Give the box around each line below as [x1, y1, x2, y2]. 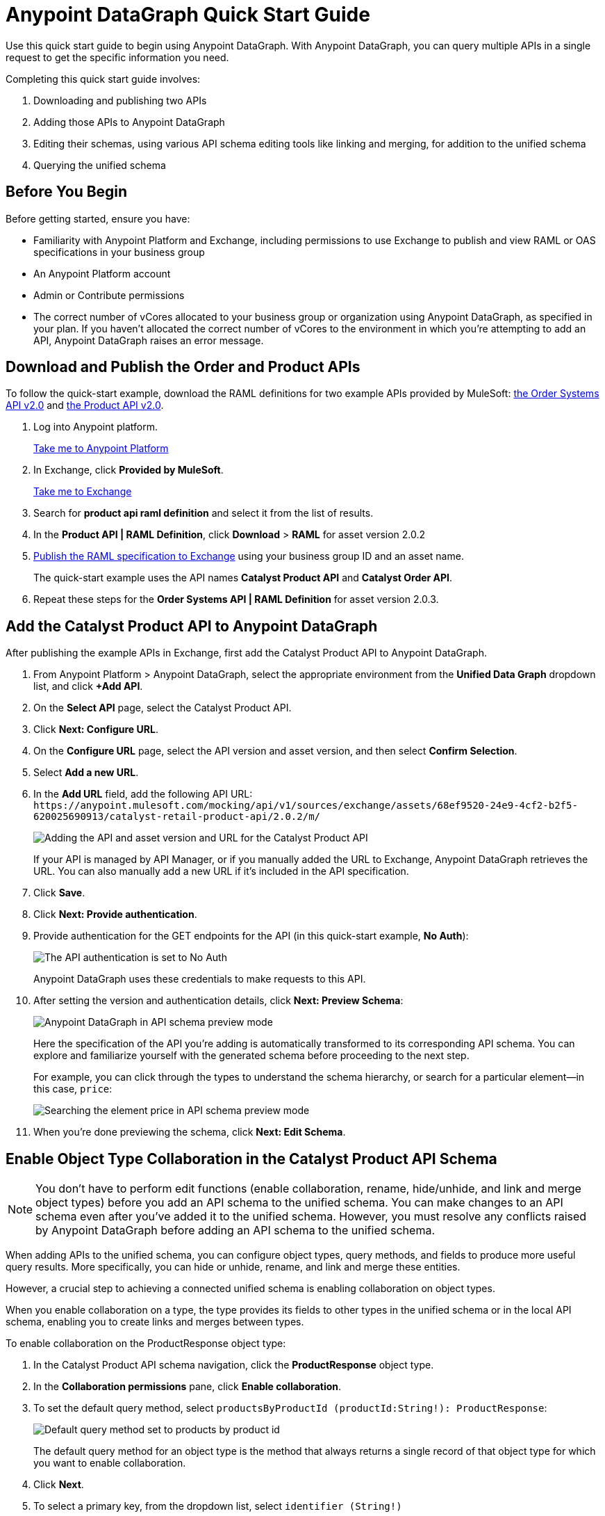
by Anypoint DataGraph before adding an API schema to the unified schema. [35, 1223, 436, 1238]
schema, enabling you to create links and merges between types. [6, 1316, 304, 1328]
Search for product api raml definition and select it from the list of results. [33, 507, 374, 519]
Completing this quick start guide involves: [6, 72, 201, 85]
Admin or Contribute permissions [33, 289, 185, 301]
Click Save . [33, 887, 85, 899]
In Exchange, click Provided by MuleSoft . [33, 464, 224, 476]
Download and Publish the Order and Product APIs [6, 358, 360, 376]
